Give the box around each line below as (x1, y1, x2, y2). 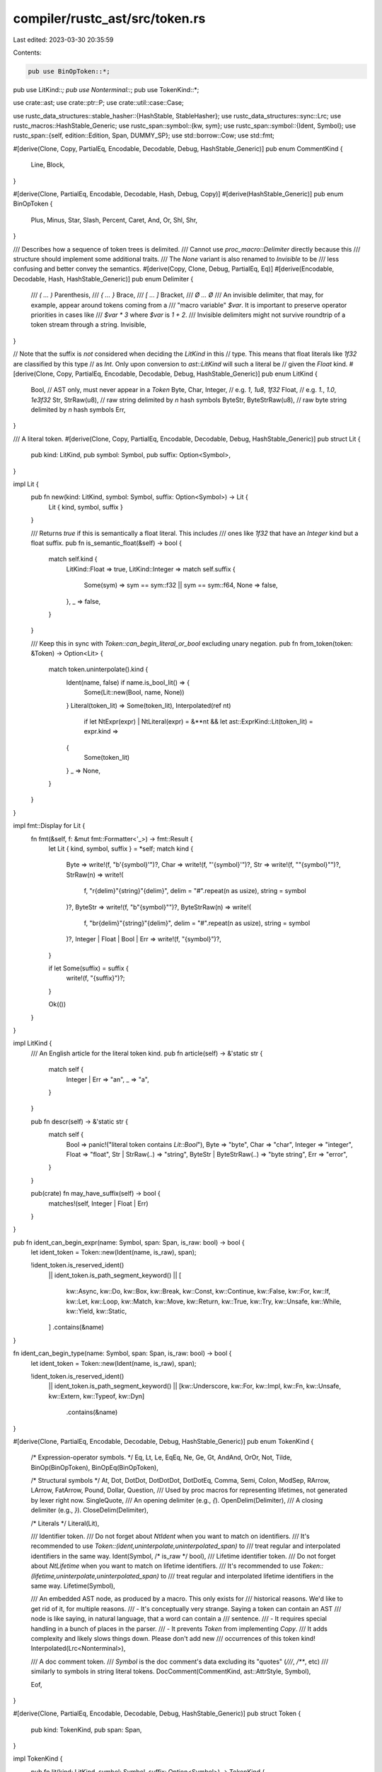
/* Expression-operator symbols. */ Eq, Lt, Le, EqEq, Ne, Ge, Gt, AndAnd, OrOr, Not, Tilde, (30, 1453, 293, 1462)
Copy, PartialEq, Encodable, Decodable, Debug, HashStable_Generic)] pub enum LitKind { (56, 369, 318, 378)
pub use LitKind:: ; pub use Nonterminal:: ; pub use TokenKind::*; (13, 85, 199, 94)
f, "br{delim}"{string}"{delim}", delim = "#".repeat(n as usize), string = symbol (83, 919, 311, 927)
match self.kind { (48, 555, 98, 563)
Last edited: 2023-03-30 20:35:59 (13, 35, 114, 44)
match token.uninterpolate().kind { (48, 665, 149, 673)
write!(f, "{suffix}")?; (66, 974, 125, 982)
